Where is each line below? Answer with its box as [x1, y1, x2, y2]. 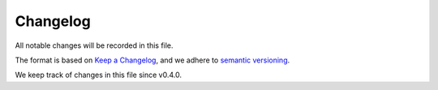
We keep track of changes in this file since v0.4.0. [15, 70, 182, 80]
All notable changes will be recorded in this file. [15, 41, 174, 50]
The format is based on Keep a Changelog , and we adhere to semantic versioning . [15, 55, 290, 65]
